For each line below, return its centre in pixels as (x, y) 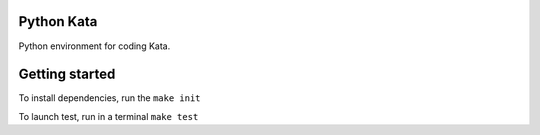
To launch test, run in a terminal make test (108, 116)
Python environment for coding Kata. (94, 46)
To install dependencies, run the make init (109, 98)
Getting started (67, 74)
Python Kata (58, 21)
